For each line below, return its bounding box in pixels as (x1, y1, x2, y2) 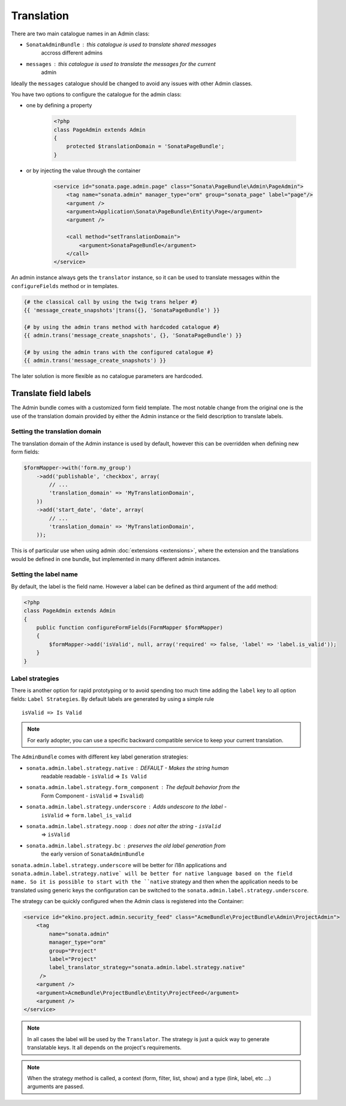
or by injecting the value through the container (26, 167, 141, 174)
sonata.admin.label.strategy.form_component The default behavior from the (26, 784, 240, 791)
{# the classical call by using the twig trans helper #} (23, 298, 198, 305)
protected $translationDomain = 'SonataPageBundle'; (66, 143, 225, 150)
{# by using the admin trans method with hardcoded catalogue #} (23, 323, 220, 330)
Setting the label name (11, 570, 78, 579)
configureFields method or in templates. (11, 282, 119, 289)
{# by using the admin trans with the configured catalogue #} (23, 349, 214, 356)
